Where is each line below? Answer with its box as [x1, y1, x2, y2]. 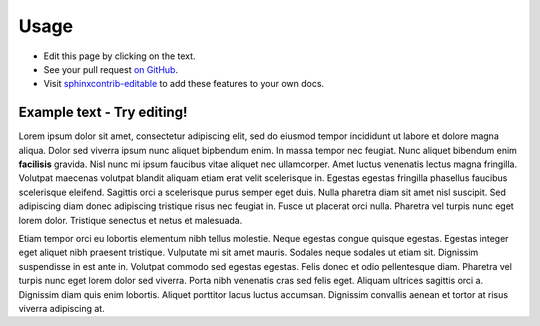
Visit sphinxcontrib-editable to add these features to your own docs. [43, 78, 325, 90]
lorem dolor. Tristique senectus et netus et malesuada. [18, 214, 243, 226]
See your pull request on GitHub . [43, 63, 179, 75]
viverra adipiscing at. [18, 302, 105, 314]
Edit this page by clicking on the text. [43, 50, 196, 62]
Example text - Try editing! [18, 104, 188, 121]
